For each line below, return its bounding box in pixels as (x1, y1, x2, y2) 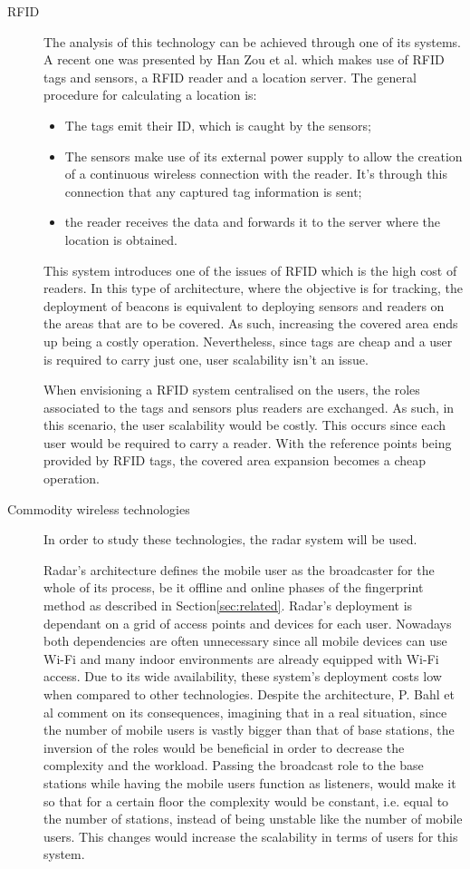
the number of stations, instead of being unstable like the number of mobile (43, 809, 463, 828)
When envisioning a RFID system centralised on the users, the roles (43, 380, 420, 399)
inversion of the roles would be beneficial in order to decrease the (43, 737, 405, 757)
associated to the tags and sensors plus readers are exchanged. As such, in (43, 397, 455, 416)
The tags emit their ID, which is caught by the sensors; (64, 115, 371, 134)
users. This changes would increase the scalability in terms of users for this (43, 826, 458, 845)
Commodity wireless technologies (7, 499, 190, 518)
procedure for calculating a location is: (43, 85, 257, 104)
